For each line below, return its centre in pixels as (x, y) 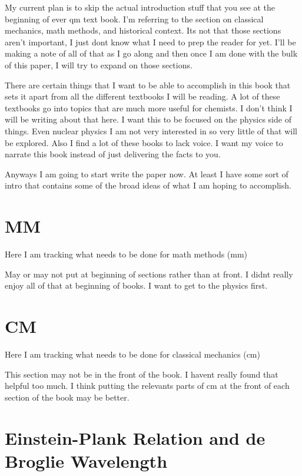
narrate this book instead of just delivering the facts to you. (113, 154)
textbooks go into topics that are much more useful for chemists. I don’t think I (149, 108)
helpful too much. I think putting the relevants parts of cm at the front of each (147, 386)
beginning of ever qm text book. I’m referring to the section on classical (134, 19)
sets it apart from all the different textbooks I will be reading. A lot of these (142, 96)
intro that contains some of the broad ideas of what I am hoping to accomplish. (148, 185)
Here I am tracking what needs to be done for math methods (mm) (126, 254)
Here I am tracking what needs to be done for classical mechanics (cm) (132, 354)
